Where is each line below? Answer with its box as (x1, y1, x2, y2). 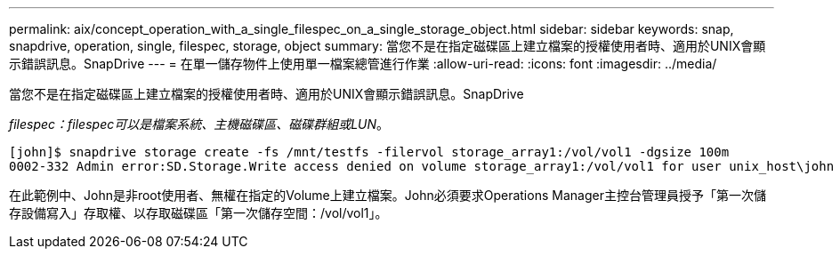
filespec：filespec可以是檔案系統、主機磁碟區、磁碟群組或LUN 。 (9, 116, 390, 132)
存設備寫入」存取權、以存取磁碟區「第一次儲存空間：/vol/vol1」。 (9, 205, 388, 220)
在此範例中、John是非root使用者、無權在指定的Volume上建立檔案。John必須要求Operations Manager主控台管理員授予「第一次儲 (9, 188, 766, 203)
